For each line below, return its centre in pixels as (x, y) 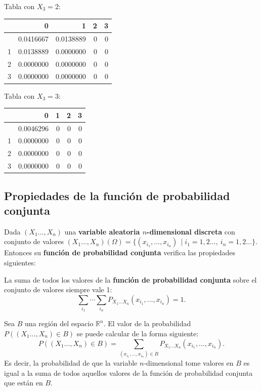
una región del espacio (59, 323)
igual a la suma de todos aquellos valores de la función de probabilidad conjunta (128, 373)
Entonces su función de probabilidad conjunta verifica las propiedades (120, 252)
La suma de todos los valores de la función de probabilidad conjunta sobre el (130, 279)
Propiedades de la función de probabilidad (117, 195)
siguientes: (20, 262)
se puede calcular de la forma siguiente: (138, 334)
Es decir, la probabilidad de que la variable (71, 362)
